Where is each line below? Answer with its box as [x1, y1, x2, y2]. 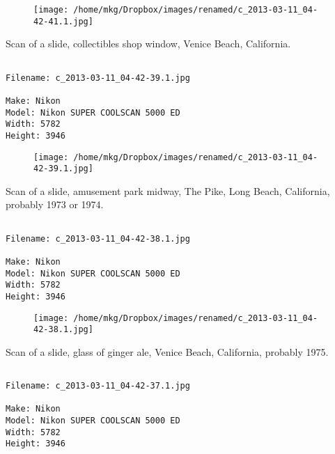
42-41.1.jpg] [33, 16, 93, 26]
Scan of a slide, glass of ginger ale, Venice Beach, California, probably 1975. [6, 344, 329, 359]
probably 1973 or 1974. [6, 197, 104, 212]
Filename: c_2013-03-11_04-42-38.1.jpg [6, 233, 190, 244]
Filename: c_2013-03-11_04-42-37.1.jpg [6, 381, 190, 391]
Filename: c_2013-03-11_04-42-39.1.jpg [6, 72, 190, 83]
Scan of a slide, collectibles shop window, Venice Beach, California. [6, 36, 291, 51]
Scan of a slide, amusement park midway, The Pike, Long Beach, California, [6, 183, 330, 198]
